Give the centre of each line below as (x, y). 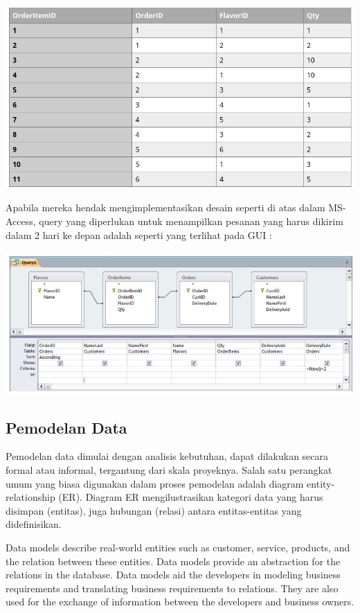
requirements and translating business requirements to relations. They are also (172, 588)
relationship (30, 497)
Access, (21, 221)
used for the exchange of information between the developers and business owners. (180, 602)
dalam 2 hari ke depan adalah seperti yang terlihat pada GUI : (139, 234)
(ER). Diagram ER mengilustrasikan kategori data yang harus (191, 497)
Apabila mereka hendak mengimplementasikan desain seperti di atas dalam (165, 207)
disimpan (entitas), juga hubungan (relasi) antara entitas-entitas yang (154, 510)
